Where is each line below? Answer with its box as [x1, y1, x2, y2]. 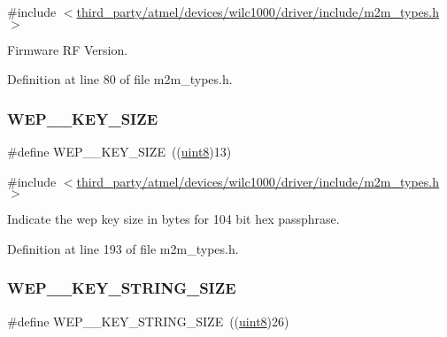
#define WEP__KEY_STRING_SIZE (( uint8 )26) [7, 311, 289, 330]
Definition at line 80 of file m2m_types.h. [7, 70, 233, 88]
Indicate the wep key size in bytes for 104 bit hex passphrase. [7, 210, 340, 228]
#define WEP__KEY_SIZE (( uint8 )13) [7, 142, 232, 160]
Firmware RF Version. [7, 40, 128, 58]
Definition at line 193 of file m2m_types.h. [7, 239, 239, 257]
